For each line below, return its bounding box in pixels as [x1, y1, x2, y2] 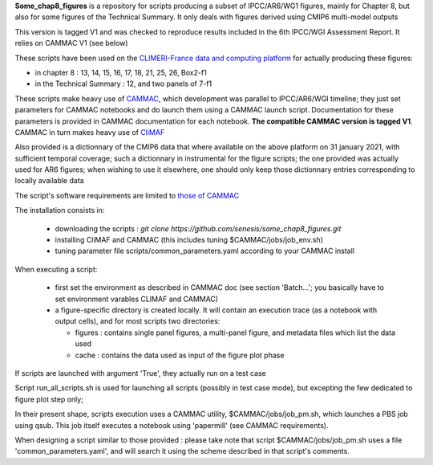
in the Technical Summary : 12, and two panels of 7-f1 [34, 79, 212, 88]
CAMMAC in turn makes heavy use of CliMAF [14, 127, 165, 137]
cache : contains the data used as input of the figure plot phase [75, 350, 285, 360]
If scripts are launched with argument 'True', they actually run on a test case [14, 368, 266, 377]
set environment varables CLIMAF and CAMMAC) [55, 294, 219, 304]
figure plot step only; [14, 394, 84, 404]
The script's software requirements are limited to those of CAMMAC [14, 190, 240, 200]
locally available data [14, 176, 84, 186]
